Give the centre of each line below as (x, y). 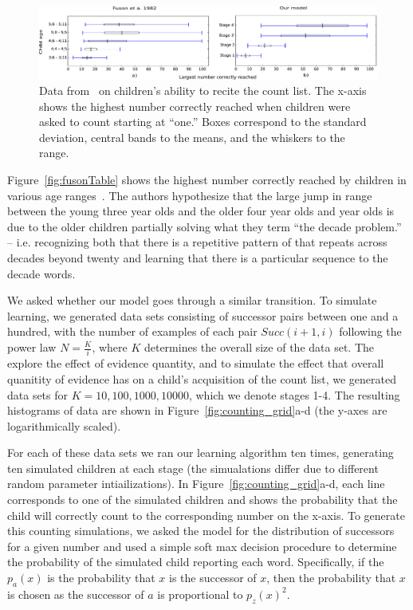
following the (370, 331)
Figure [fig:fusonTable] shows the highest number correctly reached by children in (207, 180)
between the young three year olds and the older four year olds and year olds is (201, 211)
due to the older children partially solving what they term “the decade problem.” (205, 226)
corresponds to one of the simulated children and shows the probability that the (203, 500)
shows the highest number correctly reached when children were (195, 106)
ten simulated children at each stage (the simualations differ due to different (193, 468)
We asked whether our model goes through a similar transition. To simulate (192, 300)
